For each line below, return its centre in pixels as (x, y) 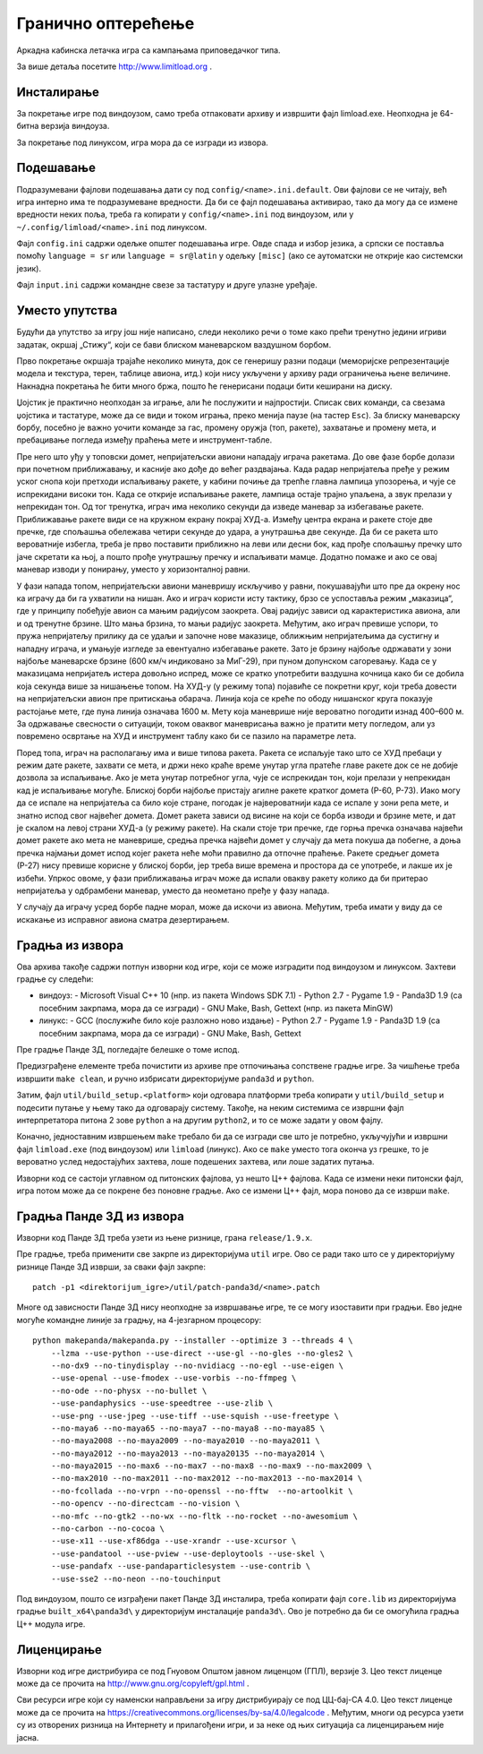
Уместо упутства (67, 310)
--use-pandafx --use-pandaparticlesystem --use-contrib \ (181, 1566)
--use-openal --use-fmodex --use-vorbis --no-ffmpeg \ (174, 1378)
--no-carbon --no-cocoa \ (108, 1529)
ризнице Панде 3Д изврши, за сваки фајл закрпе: (111, 1267)
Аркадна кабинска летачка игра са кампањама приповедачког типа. (148, 50)
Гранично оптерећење (106, 23)
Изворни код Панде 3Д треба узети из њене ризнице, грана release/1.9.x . (165, 1237)
